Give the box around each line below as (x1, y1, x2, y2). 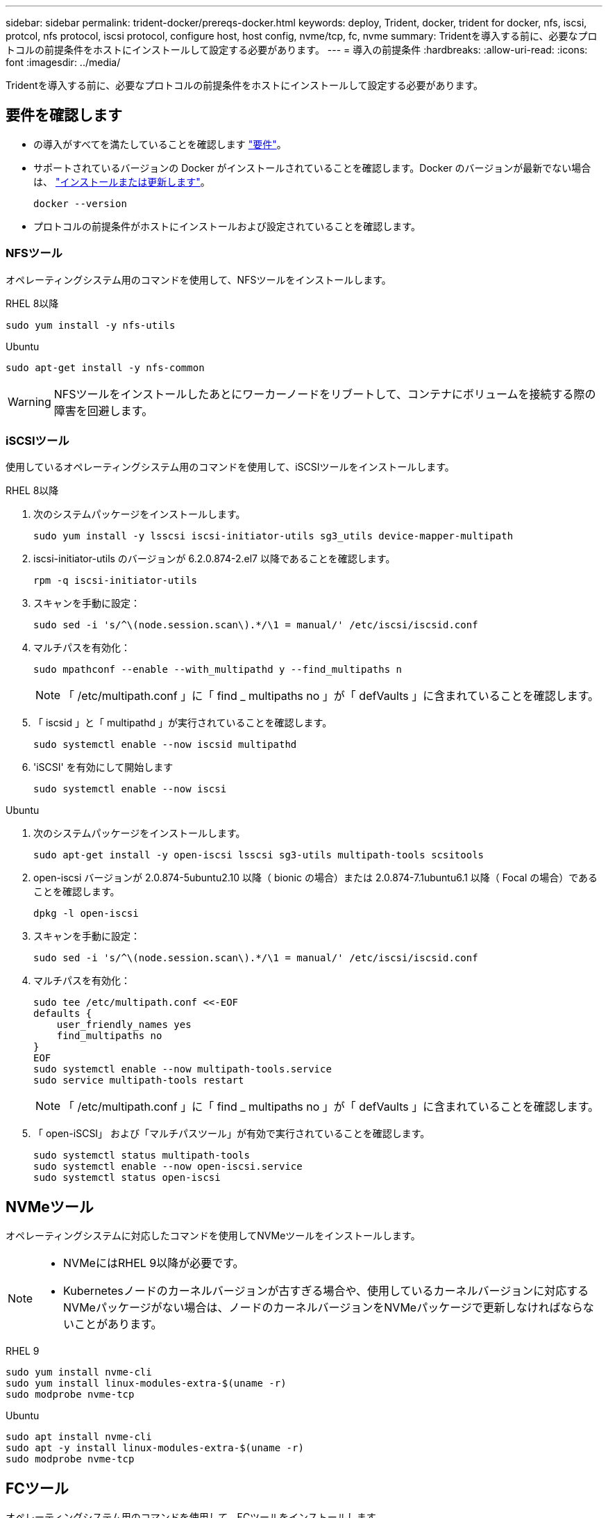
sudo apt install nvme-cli (6, 1431, 152, 1443)
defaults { (33, 1008, 92, 1020)
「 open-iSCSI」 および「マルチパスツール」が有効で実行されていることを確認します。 (33, 1127, 430, 1140)
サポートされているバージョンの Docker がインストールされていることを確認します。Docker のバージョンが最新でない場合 (33, 161, 591, 174)
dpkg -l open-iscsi (33, 908, 139, 920)
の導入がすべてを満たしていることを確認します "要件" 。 (33, 138, 287, 150)
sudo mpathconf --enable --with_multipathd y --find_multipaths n (33, 664, 403, 676)
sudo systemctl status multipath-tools (33, 1150, 250, 1161)
